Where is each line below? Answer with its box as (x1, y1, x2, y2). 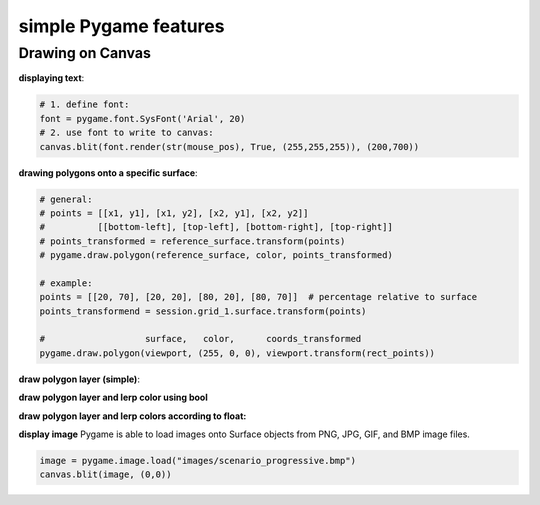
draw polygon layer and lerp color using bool (18, 391, 209, 404)
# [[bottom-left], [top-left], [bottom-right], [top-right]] (39, 221, 394, 233)
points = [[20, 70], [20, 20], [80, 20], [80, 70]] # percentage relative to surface (39, 291, 478, 303)
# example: (39, 277, 93, 289)
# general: (39, 193, 93, 205)
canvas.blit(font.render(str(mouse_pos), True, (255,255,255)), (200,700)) (39, 141, 420, 152)
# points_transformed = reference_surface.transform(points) (39, 235, 346, 247)
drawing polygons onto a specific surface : (18, 166, 199, 179)
